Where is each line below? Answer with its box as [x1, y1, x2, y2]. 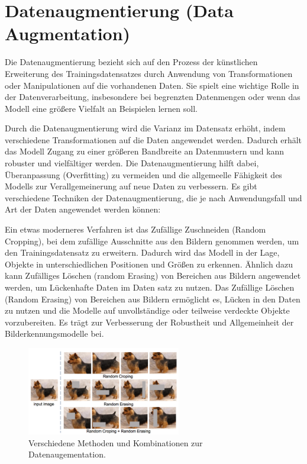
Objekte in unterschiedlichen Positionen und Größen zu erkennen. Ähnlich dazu [5, 257, 293, 270]
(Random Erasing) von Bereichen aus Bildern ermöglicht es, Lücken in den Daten [5, 292, 300, 305]
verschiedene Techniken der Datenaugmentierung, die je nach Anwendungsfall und [5, 191, 302, 204]
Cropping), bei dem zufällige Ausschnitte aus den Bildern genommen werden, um [5, 234, 299, 247]
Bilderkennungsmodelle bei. [5, 327, 104, 340]
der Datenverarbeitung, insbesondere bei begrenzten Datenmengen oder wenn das [5, 91, 300, 103]
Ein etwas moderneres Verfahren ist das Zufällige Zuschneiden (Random [5, 223, 266, 236]
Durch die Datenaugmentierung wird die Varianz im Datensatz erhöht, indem [5, 122, 286, 134]
